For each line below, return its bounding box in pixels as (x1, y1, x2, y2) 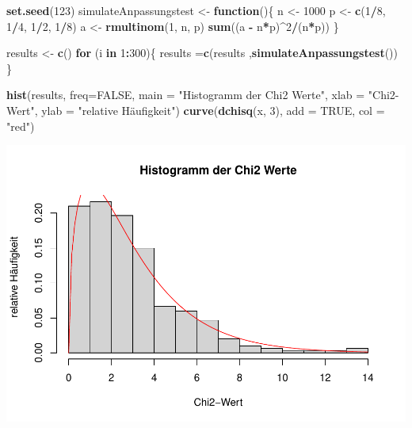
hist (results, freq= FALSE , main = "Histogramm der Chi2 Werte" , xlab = (6, 86, 365, 103)
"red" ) (6, 117, 35, 134)
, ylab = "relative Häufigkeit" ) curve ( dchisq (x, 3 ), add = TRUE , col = (34, 101, 385, 118)
